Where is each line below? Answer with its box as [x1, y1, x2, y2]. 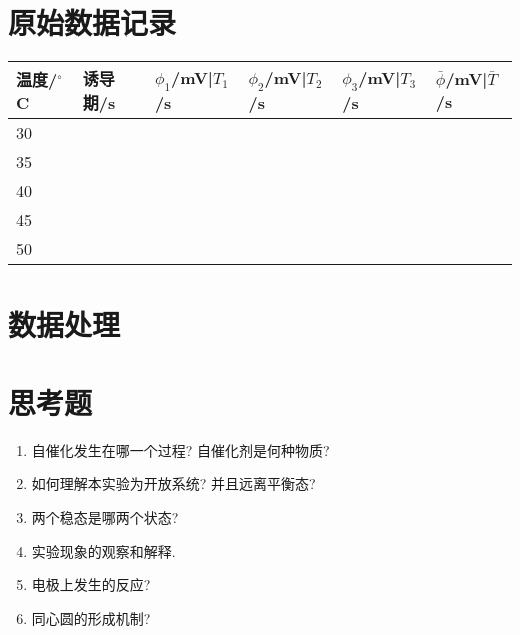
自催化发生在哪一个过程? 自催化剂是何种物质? [31, 439, 330, 460]
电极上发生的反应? [31, 574, 151, 595]
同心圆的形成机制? [31, 607, 151, 628]
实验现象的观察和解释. [31, 540, 176, 561]
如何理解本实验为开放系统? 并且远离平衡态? [31, 473, 316, 494]
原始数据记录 [8, 2, 177, 43]
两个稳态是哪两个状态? [31, 507, 179, 527]
